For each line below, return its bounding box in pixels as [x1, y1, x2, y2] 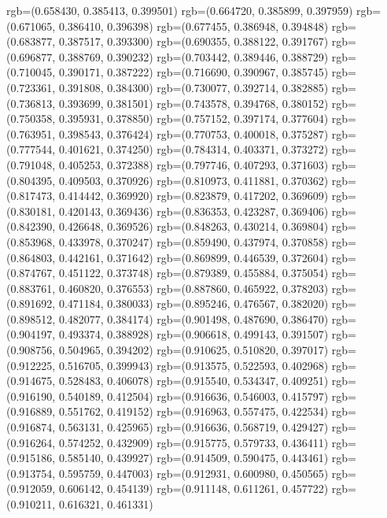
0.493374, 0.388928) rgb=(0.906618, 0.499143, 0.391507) [58, 326, 329, 342]
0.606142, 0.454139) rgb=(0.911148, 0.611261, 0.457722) [58, 480, 329, 497]
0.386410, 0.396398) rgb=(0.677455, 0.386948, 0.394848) [58, 17, 329, 34]
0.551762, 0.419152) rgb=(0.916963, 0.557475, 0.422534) [58, 403, 329, 420]
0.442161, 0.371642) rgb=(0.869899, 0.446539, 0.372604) [58, 249, 329, 265]
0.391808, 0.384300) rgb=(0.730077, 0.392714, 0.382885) [58, 79, 329, 95]
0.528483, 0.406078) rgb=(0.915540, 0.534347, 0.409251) [58, 372, 329, 389]
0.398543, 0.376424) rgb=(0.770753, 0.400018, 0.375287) [58, 125, 329, 142]
